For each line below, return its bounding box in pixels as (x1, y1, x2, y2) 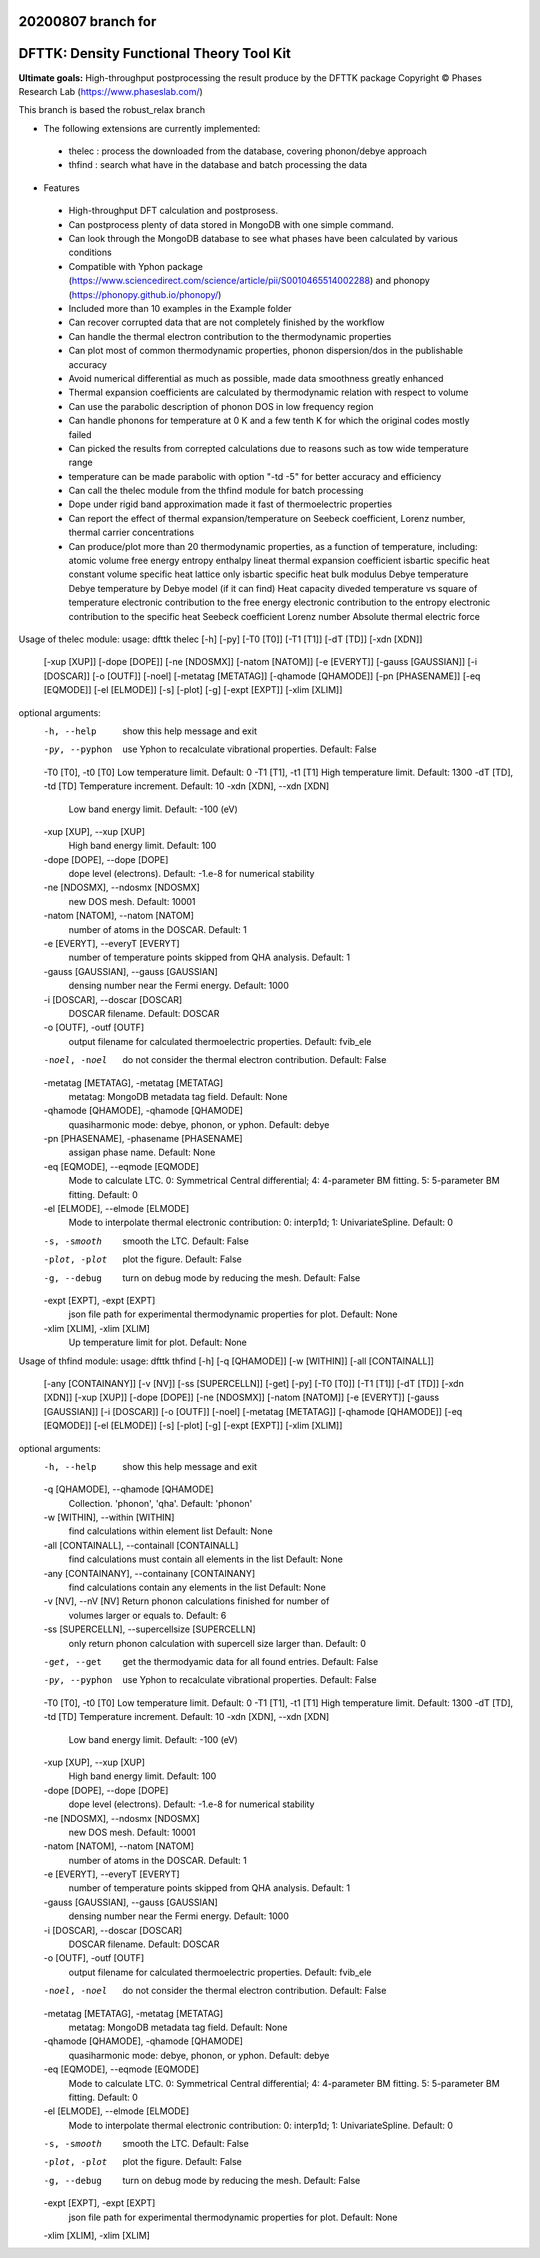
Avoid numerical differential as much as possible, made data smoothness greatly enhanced (68, 372, 444, 384)
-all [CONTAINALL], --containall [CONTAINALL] (43, 1539, 239, 1551)
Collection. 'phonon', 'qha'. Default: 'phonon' (68, 1497, 253, 1509)
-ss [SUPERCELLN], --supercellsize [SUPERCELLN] (43, 1623, 256, 1635)
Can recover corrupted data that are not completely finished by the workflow (68, 316, 385, 329)
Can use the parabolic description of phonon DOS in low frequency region (68, 400, 374, 412)
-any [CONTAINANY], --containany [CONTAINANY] (43, 1567, 256, 1579)
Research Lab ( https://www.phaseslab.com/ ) (18, 85, 204, 97)
